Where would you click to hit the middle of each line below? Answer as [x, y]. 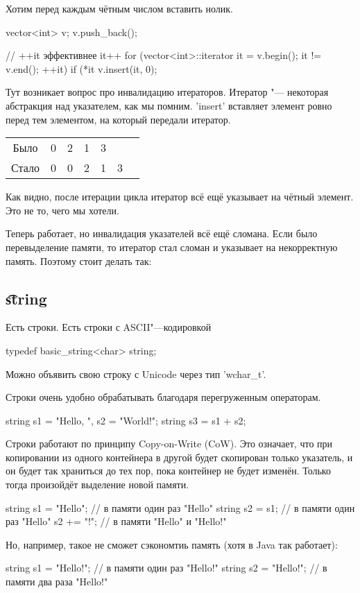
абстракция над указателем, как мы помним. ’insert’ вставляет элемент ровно [169, 105]
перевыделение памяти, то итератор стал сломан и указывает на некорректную [172, 247]
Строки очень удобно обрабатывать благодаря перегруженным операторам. [163, 397]
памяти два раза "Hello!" [57, 582]
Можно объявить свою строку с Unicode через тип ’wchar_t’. [136, 373]
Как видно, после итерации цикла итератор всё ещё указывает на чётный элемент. [180, 197]
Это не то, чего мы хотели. [62, 210]
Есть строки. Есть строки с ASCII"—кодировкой [109, 327]
